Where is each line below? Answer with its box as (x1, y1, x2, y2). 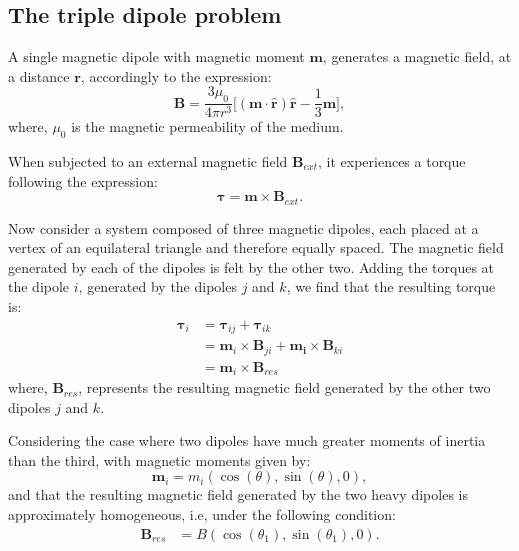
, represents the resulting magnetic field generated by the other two (78, 377, 491, 398)
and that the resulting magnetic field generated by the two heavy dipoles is (8, 484, 468, 505)
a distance (8, 65, 70, 86)
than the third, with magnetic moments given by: (8, 449, 311, 470)
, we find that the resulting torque (286, 276, 496, 297)
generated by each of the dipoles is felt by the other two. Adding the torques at (8, 256, 495, 277)
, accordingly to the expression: (80, 65, 272, 86)
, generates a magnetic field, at (322, 46, 512, 67)
